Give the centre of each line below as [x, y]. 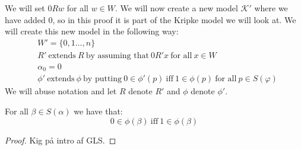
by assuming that [117, 55]
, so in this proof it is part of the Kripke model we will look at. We [174, 19]
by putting [103, 79]
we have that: [98, 111]
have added [25, 19]
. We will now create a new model [176, 8]
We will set [25, 8]
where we [271, 8]
